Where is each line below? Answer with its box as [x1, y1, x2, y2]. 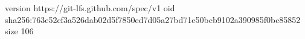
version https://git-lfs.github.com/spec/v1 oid [5, 2, 175, 14]
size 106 [5, 25, 34, 37]
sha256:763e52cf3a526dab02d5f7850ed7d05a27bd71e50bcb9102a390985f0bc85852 [5, 13, 301, 25]
